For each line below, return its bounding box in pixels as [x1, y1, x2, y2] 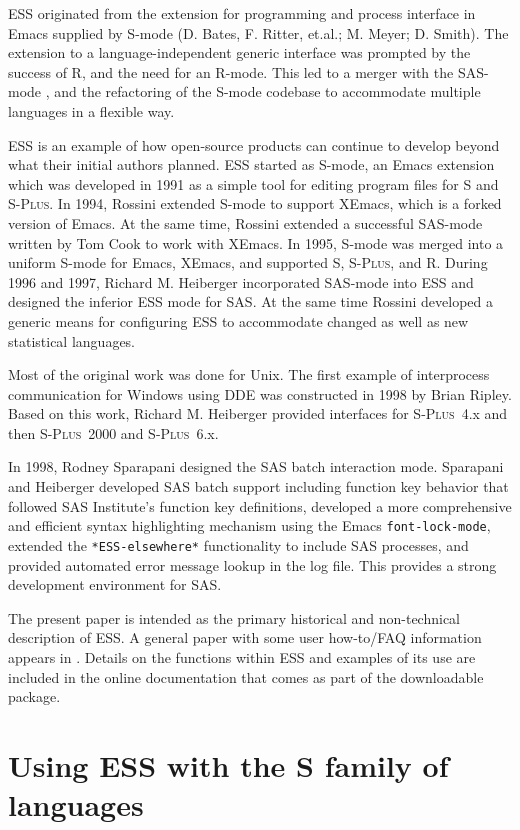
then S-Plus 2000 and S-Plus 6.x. [8, 422, 219, 443]
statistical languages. [8, 330, 136, 351]
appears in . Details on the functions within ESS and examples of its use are [8, 646, 476, 667]
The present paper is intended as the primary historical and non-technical [8, 607, 461, 628]
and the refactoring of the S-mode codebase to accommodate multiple [54, 81, 481, 102]
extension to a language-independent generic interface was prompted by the [8, 42, 471, 63]
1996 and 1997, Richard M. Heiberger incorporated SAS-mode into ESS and [8, 271, 474, 292]
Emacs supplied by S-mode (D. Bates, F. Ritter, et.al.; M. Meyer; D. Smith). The [8, 22, 509, 43]
